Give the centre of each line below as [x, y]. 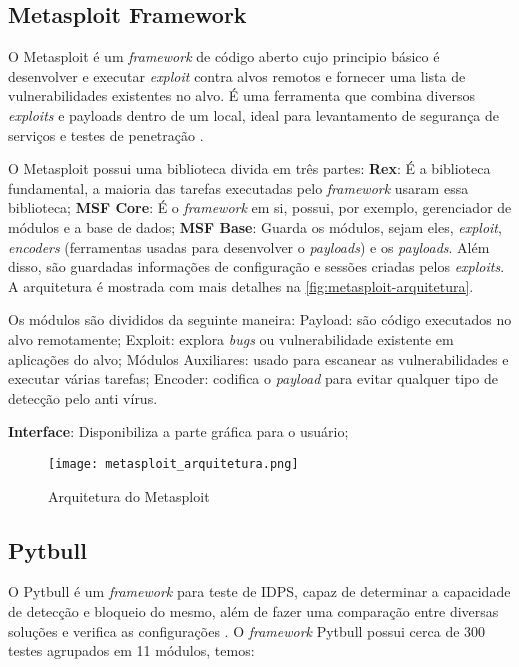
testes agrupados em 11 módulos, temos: [131, 650]
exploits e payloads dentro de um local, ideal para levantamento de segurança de [254, 114]
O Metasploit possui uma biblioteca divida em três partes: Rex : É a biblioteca [249, 168]
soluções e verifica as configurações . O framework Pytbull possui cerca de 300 [247, 630]
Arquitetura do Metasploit [129, 495]
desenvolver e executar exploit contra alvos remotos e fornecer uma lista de [237, 75]
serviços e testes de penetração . [106, 134]
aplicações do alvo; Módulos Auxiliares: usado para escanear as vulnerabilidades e [258, 358]
